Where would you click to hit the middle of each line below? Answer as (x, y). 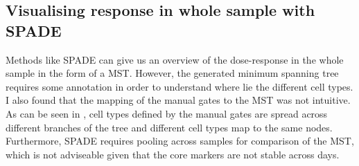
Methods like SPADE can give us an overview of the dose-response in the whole (175, 59)
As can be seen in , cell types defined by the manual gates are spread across (167, 113)
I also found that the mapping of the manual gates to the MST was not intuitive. (178, 100)
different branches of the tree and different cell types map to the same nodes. (169, 127)
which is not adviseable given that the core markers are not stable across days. (173, 154)
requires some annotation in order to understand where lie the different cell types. (179, 86)
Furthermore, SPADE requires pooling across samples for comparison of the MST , (180, 141)
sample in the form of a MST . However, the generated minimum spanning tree (172, 73)
